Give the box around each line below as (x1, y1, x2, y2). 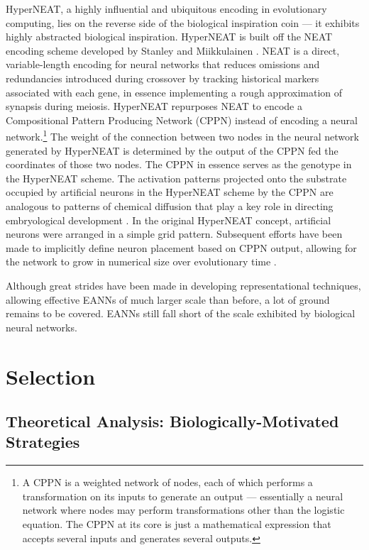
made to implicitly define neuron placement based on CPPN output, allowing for (6, 240, 357, 255)
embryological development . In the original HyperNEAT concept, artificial (6, 212, 331, 227)
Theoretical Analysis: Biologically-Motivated (6, 410, 339, 432)
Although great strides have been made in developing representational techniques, (6, 277, 361, 292)
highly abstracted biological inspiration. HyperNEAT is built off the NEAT (6, 29, 333, 44)
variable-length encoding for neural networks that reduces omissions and (6, 57, 320, 72)
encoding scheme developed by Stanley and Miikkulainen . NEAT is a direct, (6, 43, 340, 57)
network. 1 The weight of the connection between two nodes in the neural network (6, 127, 359, 143)
